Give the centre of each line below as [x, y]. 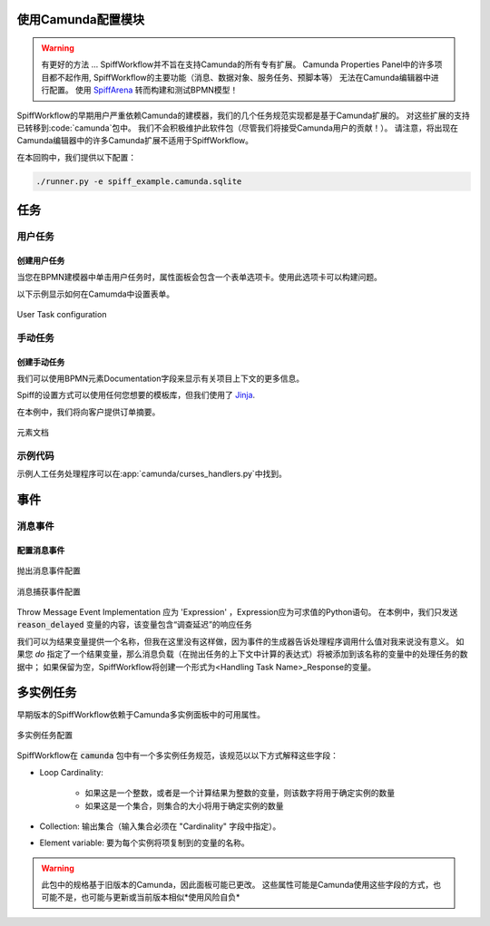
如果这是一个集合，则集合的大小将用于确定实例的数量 [184, 805]
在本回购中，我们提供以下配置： [76, 157]
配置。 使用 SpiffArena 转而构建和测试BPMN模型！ [143, 90]
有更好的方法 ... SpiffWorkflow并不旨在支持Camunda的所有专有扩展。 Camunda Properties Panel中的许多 [238, 64]
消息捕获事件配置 [49, 591]
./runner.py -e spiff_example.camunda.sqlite [139, 181]
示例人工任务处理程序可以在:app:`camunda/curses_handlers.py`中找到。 [152, 474]
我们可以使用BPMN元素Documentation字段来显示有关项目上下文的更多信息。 [160, 379]
